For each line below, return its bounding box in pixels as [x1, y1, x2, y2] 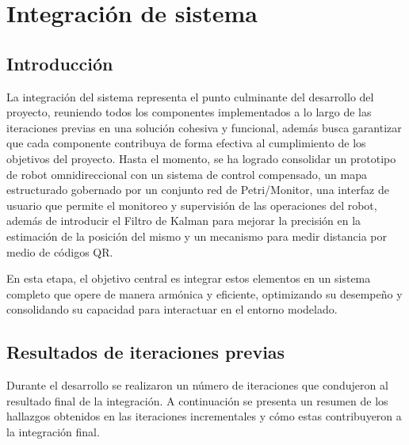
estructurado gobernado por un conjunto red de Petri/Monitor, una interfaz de [6, 181, 389, 198]
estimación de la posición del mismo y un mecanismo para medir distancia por [6, 227, 387, 244]
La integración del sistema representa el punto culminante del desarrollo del [6, 88, 374, 105]
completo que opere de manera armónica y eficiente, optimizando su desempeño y [6, 285, 403, 302]
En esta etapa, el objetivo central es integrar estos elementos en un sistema [6, 270, 371, 287]
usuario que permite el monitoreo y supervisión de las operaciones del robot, [6, 196, 377, 213]
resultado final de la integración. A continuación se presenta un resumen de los [6, 392, 388, 409]
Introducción [6, 51, 113, 75]
